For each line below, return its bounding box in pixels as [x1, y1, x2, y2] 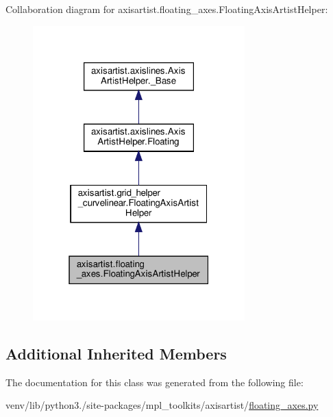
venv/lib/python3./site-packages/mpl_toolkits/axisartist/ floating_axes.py [5, 398, 319, 412]
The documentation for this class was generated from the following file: [5, 375, 304, 389]
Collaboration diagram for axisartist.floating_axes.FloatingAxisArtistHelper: [5, 2, 328, 16]
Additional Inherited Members [5, 342, 227, 364]
